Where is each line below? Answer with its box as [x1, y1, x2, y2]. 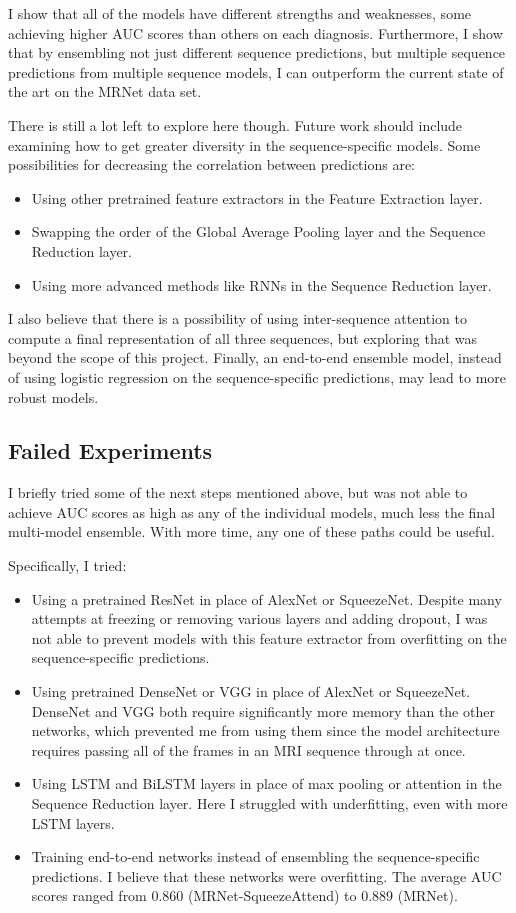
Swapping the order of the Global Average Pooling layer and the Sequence [31, 221, 486, 242]
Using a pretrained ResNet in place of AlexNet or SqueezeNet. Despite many [31, 588, 502, 609]
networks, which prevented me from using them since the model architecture [31, 720, 500, 741]
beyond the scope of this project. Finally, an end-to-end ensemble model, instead [8, 347, 502, 368]
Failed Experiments [8, 435, 213, 466]
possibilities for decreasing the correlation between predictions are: [8, 154, 416, 175]
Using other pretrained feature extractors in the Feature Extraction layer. [31, 187, 483, 208]
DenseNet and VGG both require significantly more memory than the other [31, 700, 495, 721]
